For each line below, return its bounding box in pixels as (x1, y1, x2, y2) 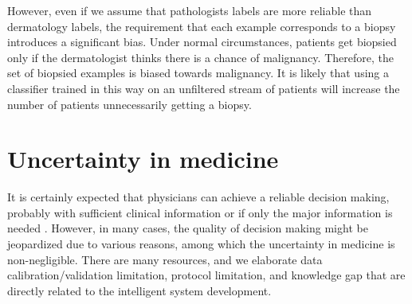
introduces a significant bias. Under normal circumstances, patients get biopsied (7, 33, 397, 50)
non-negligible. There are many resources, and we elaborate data (7, 251, 323, 267)
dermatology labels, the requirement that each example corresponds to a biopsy (7, 18, 396, 34)
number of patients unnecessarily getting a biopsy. (7, 95, 252, 112)
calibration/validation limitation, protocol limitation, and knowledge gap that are (7, 267, 406, 283)
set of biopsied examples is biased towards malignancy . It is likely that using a (7, 64, 389, 81)
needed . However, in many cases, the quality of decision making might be (7, 220, 368, 236)
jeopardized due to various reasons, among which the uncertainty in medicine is (7, 236, 395, 252)
